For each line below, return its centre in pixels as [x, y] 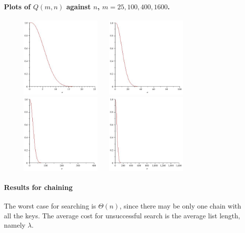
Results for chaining [38, 187]
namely [15, 225]
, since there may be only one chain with [180, 206]
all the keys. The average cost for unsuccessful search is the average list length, [122, 215]
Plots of [17, 6]
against [78, 6]
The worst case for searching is [50, 206]
